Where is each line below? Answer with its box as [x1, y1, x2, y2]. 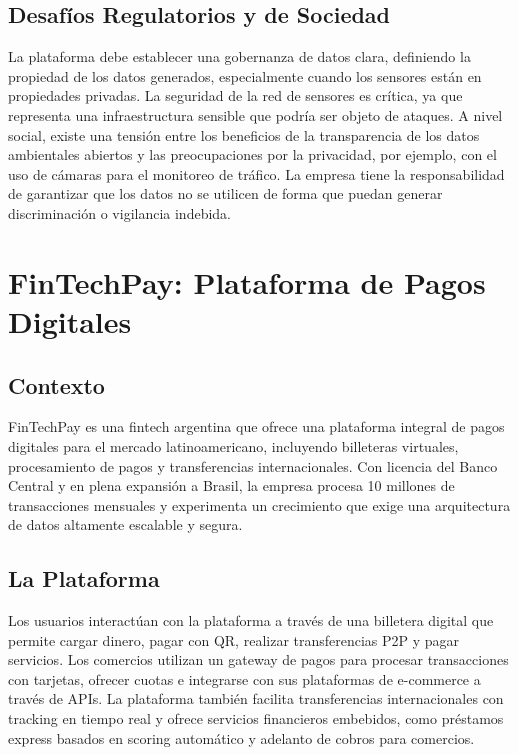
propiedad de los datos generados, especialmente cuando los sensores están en [8, 65, 482, 86]
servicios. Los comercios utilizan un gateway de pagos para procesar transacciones [8, 649, 509, 670]
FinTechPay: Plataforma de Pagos [8, 261, 486, 302]
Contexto [8, 369, 105, 400]
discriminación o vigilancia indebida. [8, 202, 231, 223]
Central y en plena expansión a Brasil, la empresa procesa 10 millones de [8, 475, 455, 496]
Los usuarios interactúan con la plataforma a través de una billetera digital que [8, 610, 494, 631]
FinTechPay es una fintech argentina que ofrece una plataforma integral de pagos [8, 416, 505, 437]
